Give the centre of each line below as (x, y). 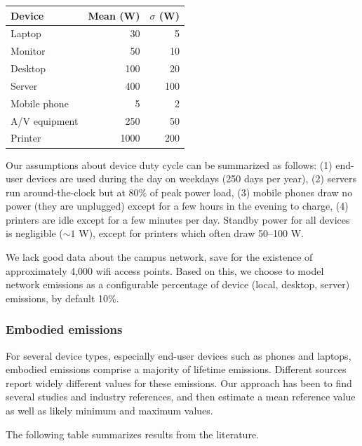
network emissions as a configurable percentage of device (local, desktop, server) (178, 284)
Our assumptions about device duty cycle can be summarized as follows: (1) (169, 164)
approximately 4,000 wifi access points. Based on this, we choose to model (165, 270)
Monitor (28, 51)
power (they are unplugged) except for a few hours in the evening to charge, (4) (177, 206)
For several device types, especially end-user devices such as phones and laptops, (179, 355)
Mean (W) (114, 15)
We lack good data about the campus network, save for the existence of (159, 257)
